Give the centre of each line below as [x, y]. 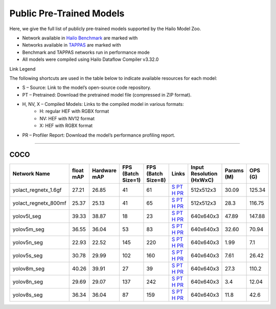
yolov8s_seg [28, 295]
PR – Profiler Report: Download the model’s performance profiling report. [99, 135]
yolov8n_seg [28, 281]
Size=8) [156, 180]
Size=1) [131, 180]
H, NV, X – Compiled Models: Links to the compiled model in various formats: [103, 104]
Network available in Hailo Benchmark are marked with [80, 38]
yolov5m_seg [28, 229]
